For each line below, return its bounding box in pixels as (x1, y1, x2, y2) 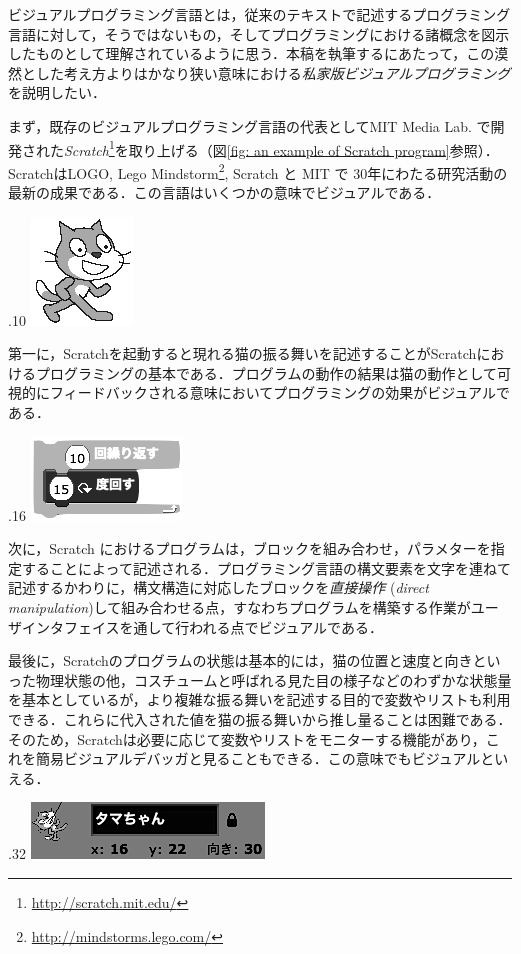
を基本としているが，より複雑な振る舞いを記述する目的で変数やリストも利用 (8, 689, 511, 710)
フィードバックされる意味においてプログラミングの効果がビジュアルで (49, 382, 510, 403)
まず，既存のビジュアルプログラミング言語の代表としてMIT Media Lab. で (8, 115, 491, 136)
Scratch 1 (64, 136, 115, 160)
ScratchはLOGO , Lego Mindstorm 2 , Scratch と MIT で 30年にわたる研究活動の (8, 159, 508, 183)
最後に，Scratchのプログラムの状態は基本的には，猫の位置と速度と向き (8, 650, 473, 671)
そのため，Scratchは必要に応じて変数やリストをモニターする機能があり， (8, 728, 486, 749)
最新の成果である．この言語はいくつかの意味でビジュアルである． (8, 182, 441, 203)
